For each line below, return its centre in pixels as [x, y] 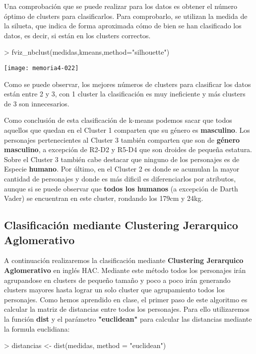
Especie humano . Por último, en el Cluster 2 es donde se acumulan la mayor [122, 169]
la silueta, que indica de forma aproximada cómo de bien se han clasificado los [123, 26]
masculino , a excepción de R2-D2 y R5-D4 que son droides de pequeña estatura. [128, 149]
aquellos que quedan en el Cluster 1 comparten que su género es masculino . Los [127, 130]
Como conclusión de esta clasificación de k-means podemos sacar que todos [118, 120]
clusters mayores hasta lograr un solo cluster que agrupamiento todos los [114, 290]
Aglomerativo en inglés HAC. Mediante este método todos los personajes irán [125, 270]
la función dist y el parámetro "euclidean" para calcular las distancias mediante [128, 318]
